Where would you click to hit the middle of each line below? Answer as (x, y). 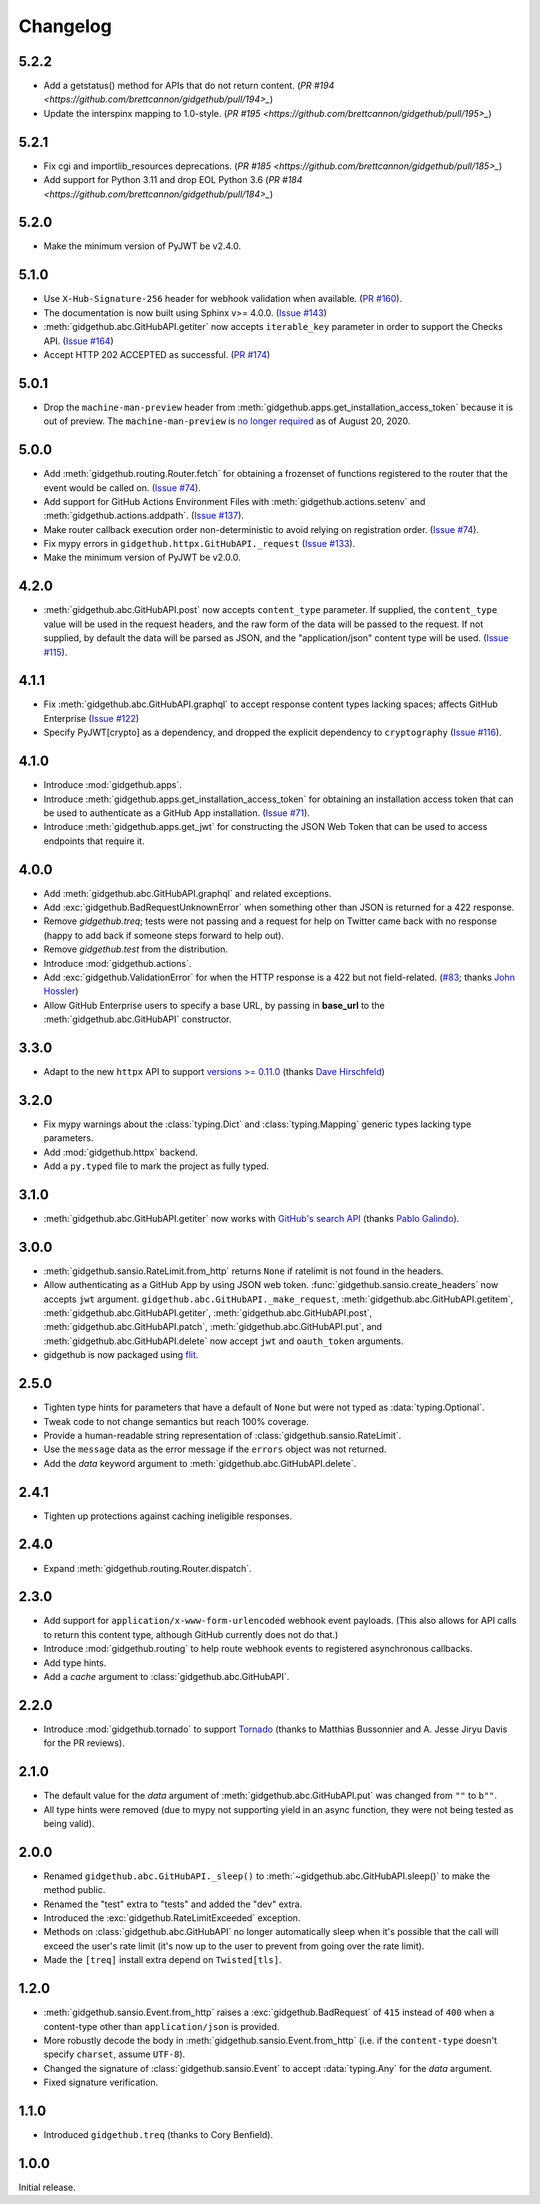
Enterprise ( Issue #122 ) (91, 718)
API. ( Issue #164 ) (78, 341)
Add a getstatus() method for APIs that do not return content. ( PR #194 (189, 86)
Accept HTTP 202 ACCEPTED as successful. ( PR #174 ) (157, 354)
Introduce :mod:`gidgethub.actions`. (117, 963)
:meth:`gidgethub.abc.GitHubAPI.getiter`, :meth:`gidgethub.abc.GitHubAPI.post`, (208, 1313)
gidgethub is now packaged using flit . (121, 1355)
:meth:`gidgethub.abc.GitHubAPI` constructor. (137, 1019)
